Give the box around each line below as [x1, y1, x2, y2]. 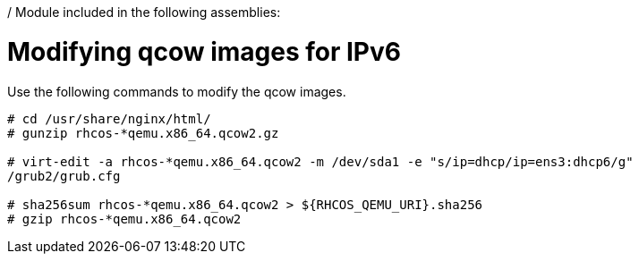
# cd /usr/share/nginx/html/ [7, 111, 211, 126]
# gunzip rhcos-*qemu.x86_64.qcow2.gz [7, 125, 279, 140]
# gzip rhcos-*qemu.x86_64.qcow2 [7, 211, 242, 226]
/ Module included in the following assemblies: [7, 4, 281, 20]
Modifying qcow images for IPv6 [7, 36, 401, 67]
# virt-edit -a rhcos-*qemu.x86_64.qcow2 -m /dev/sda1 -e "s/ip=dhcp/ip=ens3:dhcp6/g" [7, 154, 634, 169]
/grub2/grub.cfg [7, 168, 121, 183]
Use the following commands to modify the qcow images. [7, 83, 346, 99]
